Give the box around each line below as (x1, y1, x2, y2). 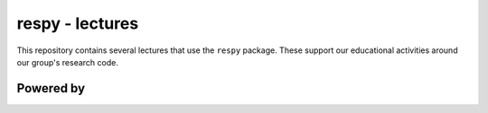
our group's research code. (16, 56, 119, 67)
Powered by (16, 81, 86, 96)
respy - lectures (16, 13, 139, 33)
